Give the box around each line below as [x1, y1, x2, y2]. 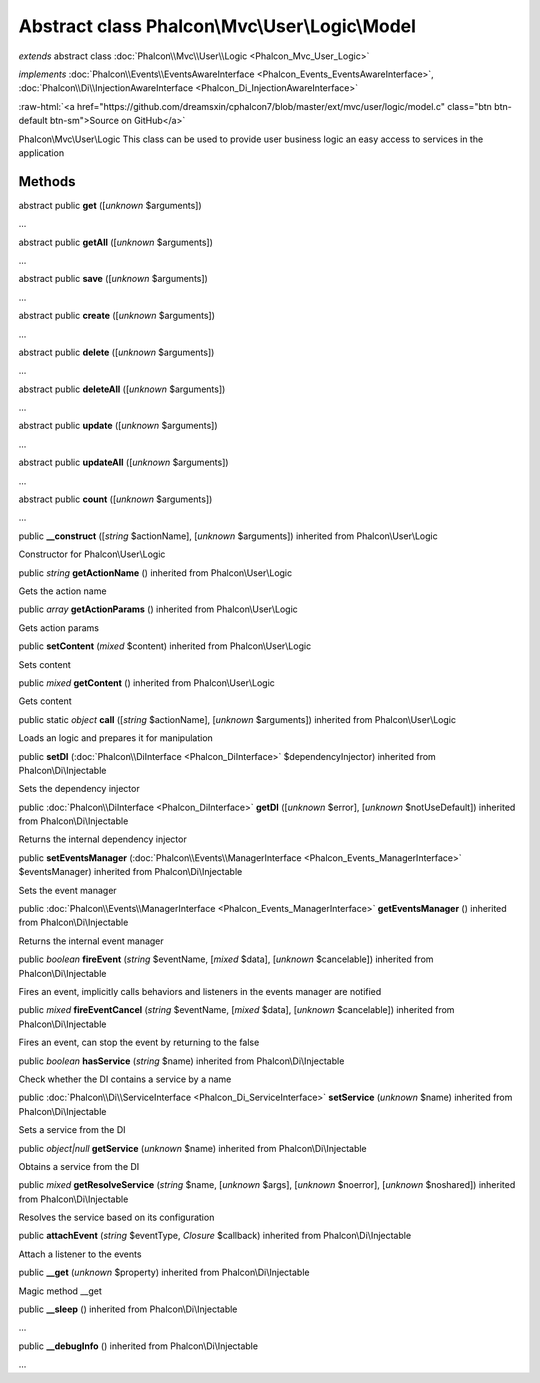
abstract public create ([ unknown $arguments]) [18, 310, 215, 322]
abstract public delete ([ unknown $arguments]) [18, 346, 215, 358]
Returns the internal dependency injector [18, 833, 187, 845]
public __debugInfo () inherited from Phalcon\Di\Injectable [18, 1340, 259, 1352]
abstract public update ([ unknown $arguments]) [18, 420, 219, 432]
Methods [18, 173, 76, 190]
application [18, 146, 65, 159]
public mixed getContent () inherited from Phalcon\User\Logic [18, 676, 275, 689]
